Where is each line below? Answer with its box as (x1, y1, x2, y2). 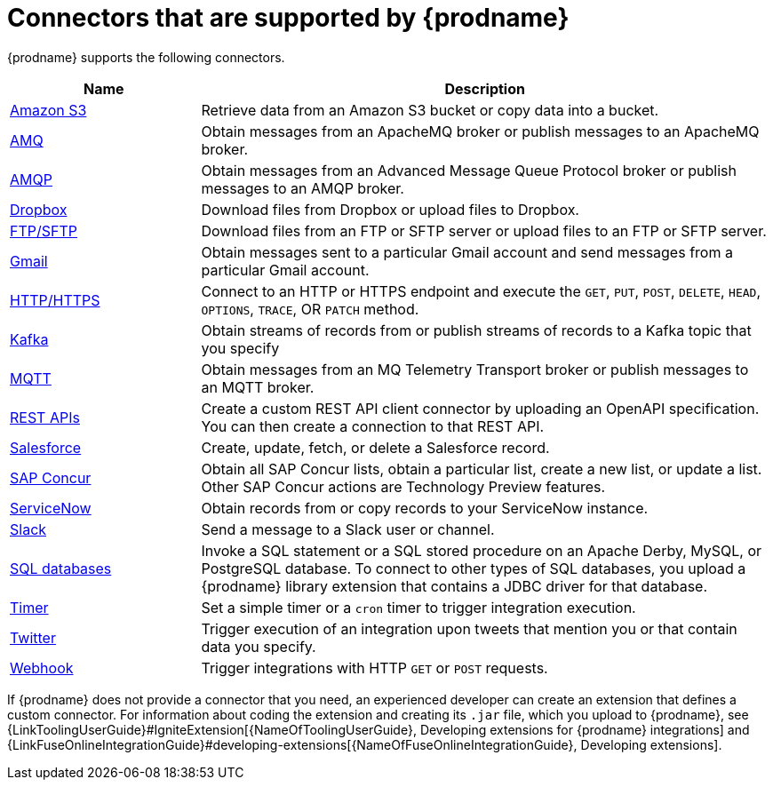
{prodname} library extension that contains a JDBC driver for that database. (201, 576, 708, 595)
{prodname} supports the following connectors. (7, 49, 285, 65)
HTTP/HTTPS (10, 290, 100, 309)
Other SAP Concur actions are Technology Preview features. (201, 477, 606, 496)
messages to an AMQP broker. (201, 179, 404, 197)
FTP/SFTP (10, 221, 78, 240)
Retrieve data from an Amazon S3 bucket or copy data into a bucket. (201, 100, 659, 119)
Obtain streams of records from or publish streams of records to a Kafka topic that (201, 321, 752, 339)
